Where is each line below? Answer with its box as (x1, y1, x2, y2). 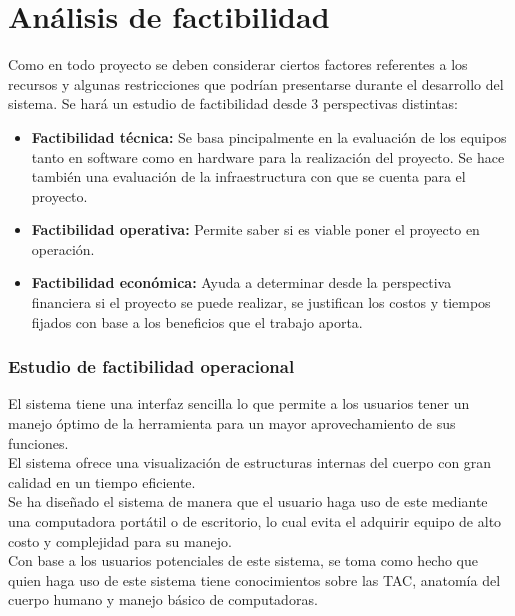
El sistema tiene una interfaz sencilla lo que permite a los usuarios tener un (8, 393, 470, 414)
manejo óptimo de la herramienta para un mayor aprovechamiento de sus (8, 413, 456, 434)
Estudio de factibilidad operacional (8, 354, 295, 379)
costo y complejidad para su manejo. (8, 530, 232, 551)
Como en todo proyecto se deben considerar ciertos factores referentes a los (8, 54, 468, 75)
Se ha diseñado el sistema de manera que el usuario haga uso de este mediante (8, 491, 488, 512)
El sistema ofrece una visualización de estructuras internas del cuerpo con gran (8, 452, 492, 473)
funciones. (8, 432, 69, 453)
